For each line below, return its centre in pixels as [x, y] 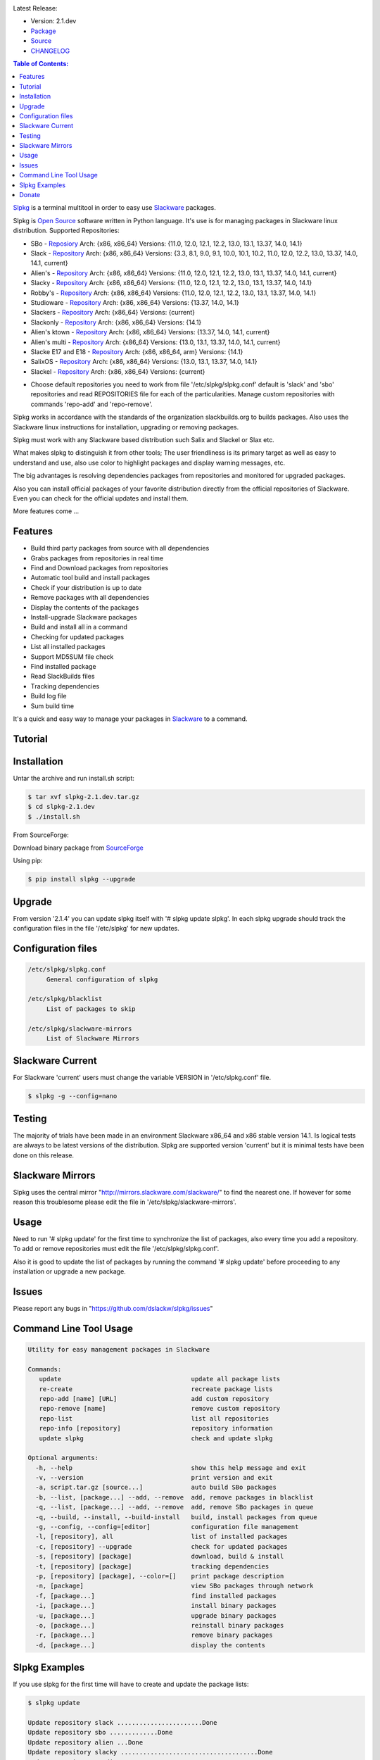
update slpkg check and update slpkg [156, 1438]
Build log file [49, 696]
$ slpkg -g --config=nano [72, 1096]
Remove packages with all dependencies [90, 598]
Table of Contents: [41, 63]
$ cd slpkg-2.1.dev [61, 807]
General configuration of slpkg [102, 979]
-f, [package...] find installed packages [156, 1596]
